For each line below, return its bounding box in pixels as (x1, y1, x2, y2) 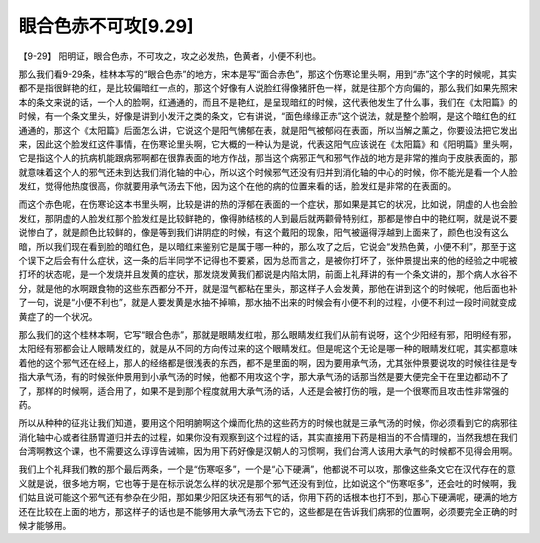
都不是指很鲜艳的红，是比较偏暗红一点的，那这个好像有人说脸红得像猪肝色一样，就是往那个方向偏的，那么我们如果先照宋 (18, 82, 518, 94)
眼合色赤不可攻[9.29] (18, 15, 194, 37)
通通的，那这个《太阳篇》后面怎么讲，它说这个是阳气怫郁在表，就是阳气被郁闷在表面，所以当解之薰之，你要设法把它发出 (18, 124, 518, 136)
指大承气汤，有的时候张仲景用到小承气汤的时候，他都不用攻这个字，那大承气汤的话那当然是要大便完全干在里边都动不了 (18, 371, 509, 383)
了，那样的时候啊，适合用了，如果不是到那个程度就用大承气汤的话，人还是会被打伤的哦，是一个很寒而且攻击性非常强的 (18, 385, 509, 397)
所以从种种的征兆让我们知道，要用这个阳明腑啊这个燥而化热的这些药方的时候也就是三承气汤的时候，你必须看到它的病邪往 (18, 417, 518, 429)
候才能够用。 (18, 520, 72, 532)
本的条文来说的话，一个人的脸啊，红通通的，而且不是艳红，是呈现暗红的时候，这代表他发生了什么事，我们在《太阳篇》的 (18, 96, 518, 108)
